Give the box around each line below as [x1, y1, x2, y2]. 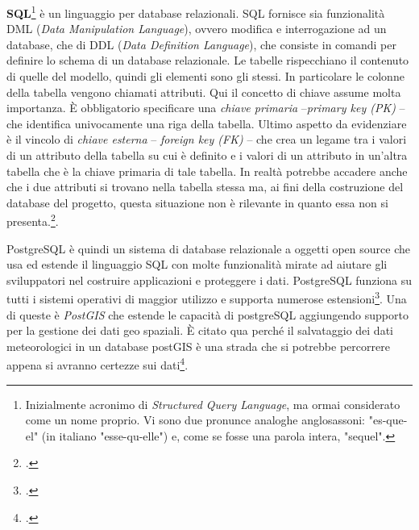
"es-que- [368, 411, 408, 428]
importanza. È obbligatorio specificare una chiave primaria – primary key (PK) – [6, 99, 405, 116]
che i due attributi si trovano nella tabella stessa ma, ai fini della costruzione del [6, 178, 404, 195]
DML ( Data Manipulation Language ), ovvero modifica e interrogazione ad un [6, 20, 387, 37]
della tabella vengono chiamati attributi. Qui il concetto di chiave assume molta [6, 83, 401, 100]
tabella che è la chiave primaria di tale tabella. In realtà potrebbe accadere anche [6, 162, 408, 179]
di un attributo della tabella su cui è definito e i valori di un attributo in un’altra [6, 147, 408, 163]
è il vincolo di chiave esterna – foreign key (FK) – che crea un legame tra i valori [6, 131, 407, 148]
